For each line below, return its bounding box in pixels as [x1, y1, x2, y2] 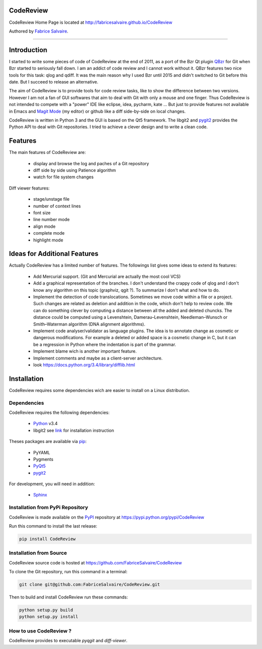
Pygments [33, 456, 53, 462]
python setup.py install [19, 614, 79, 619]
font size [33, 209, 51, 216]
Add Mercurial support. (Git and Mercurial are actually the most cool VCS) [33, 273, 181, 279]
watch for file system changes [33, 174, 94, 180]
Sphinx [33, 492, 48, 498]
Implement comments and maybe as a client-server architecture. [33, 355, 163, 361]
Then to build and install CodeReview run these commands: [9, 594, 128, 600]
